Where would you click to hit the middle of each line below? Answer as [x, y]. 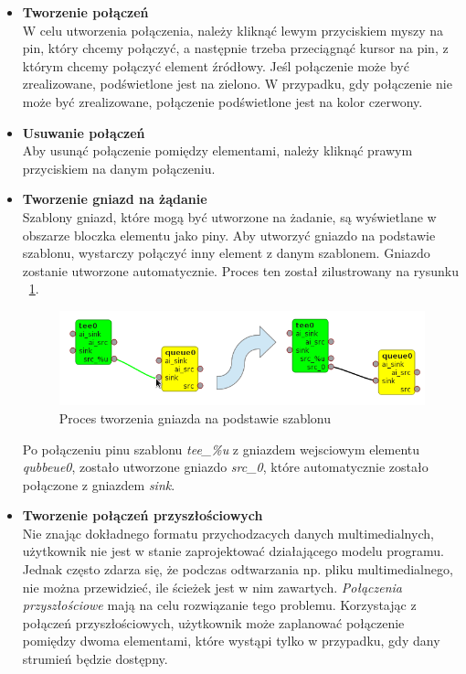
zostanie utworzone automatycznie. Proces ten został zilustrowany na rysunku [240, 270]
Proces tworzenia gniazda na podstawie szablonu [195, 417]
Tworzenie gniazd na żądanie [115, 199]
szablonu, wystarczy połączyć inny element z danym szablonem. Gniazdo [226, 253]
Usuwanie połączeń [84, 132]
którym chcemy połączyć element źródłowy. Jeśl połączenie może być [216, 65]
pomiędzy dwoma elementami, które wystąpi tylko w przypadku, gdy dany [231, 641]
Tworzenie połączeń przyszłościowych [143, 515]
